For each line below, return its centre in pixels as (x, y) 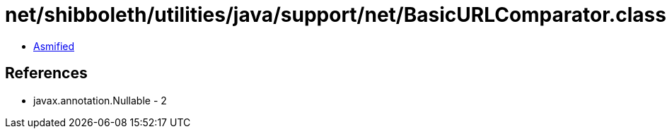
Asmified (54, 46)
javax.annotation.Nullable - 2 (100, 100)
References (46, 73)
